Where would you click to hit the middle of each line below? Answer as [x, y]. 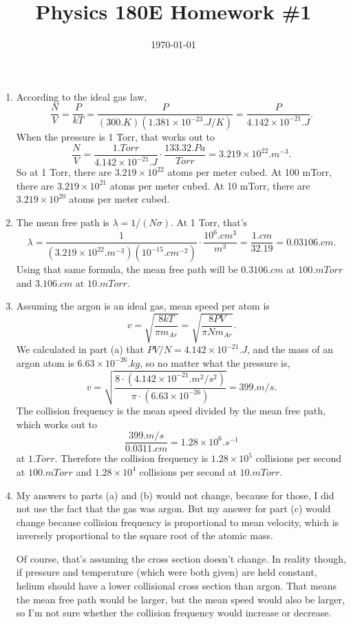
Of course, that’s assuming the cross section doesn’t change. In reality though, [181, 558]
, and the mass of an [290, 349]
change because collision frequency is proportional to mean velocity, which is [178, 522]
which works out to [56, 424]
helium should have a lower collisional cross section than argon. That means [177, 586]
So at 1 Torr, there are [64, 172]
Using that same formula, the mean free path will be [127, 269]
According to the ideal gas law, [82, 96]
